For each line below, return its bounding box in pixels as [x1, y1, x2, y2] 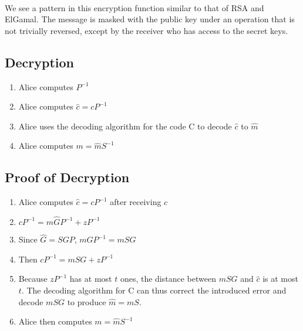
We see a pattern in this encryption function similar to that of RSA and [5, 1, 264, 13]
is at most [262, 272, 298, 285]
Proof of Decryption [5, 168, 130, 186]
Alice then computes [18, 315, 92, 327]
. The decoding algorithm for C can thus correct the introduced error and [21, 284, 287, 296]
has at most [69, 272, 112, 285]
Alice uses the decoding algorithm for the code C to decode [18, 120, 232, 132]
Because [18, 272, 48, 285]
